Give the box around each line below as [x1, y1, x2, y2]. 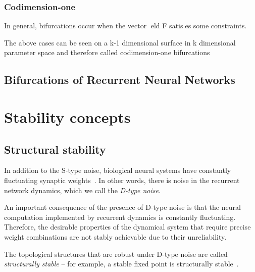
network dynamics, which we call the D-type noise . [4, 185, 161, 195]
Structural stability [4, 141, 106, 157]
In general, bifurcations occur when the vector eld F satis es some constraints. [4, 20, 247, 31]
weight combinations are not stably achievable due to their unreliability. [4, 231, 227, 242]
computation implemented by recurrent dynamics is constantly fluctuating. [4, 211, 236, 222]
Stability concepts [4, 106, 131, 127]
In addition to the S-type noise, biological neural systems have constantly [4, 165, 231, 175]
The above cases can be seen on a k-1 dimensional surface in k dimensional [4, 37, 236, 48]
